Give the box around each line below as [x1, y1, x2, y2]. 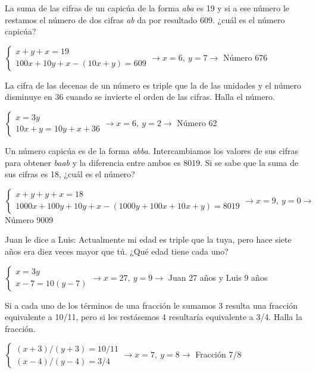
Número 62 [177, 116, 217, 128]
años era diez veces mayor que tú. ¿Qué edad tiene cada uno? [5, 245, 229, 257]
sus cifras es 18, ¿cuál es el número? [5, 168, 135, 180]
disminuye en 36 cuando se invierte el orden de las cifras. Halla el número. [5, 90, 275, 103]
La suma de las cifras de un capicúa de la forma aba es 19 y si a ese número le [5, 2, 290, 14]
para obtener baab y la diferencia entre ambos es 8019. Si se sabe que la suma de [5, 156, 299, 168]
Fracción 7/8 [195, 348, 242, 361]
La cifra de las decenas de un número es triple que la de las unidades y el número [5, 79, 302, 91]
